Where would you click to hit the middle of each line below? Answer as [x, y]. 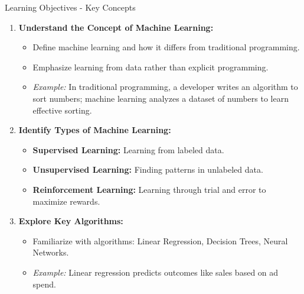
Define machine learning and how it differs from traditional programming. [166, 47]
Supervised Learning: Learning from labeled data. [128, 149]
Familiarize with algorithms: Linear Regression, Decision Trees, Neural [160, 240]
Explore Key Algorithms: [71, 221]
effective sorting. [62, 110]
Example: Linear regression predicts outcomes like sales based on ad [156, 272]
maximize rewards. [66, 201]
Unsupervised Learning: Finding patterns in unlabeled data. [148, 169]
